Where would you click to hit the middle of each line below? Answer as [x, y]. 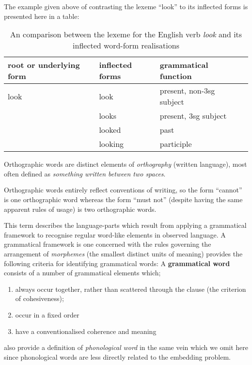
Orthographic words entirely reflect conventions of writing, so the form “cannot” [123, 190]
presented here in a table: [42, 16]
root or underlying [44, 65]
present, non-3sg [187, 91]
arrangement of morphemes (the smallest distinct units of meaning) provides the [123, 253]
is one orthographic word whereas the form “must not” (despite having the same [123, 199]
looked [110, 130]
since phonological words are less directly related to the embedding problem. [117, 357]
